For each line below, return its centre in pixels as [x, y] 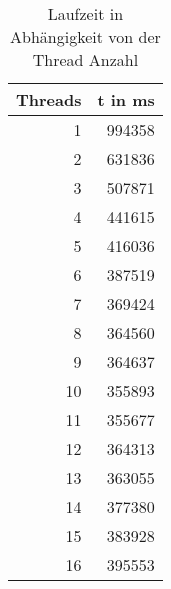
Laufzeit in [85, 13]
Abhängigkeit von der [85, 36]
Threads [49, 99]
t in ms [126, 99]
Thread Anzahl [85, 59]
